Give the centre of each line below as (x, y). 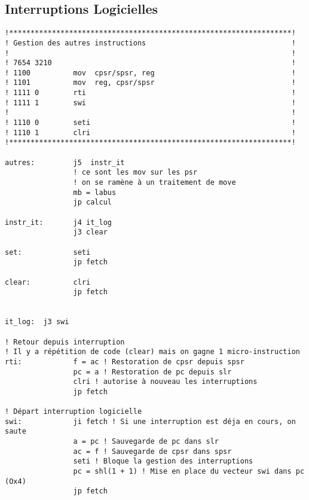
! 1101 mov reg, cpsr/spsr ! (150, 83)
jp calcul (92, 202)
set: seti (48, 252)
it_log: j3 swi (37, 322)
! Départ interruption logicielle (74, 412)
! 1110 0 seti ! (150, 123)
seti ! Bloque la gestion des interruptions (163, 461)
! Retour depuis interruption (65, 342)
